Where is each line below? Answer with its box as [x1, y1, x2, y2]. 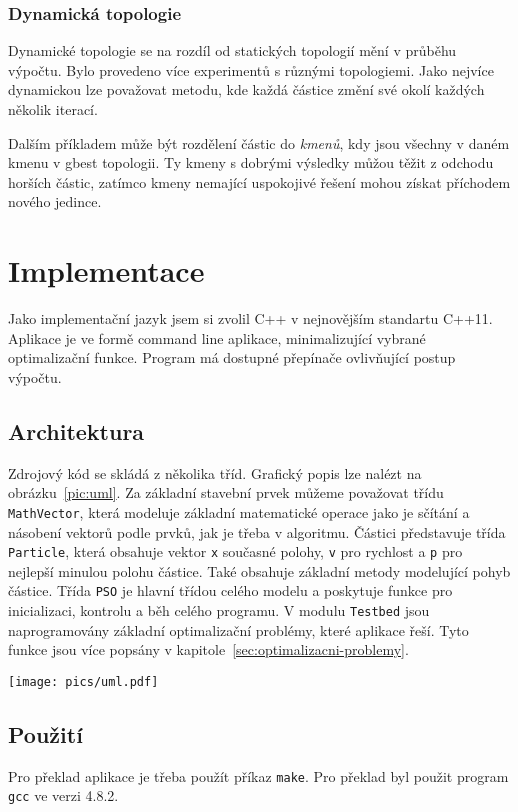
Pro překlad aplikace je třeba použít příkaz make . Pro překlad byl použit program [8, 765, 509, 786]
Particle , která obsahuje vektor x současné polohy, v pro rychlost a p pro [8, 541, 463, 562]
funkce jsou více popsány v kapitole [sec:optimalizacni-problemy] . [8, 639, 409, 660]
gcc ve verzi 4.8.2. [8, 785, 119, 806]
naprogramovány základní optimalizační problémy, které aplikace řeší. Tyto [8, 619, 469, 640]
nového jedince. [8, 191, 102, 212]
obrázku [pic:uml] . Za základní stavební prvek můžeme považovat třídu [8, 482, 444, 503]
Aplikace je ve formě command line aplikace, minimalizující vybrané [8, 327, 426, 348]
